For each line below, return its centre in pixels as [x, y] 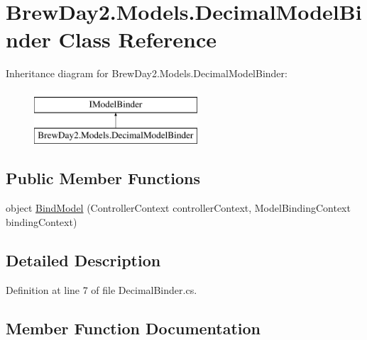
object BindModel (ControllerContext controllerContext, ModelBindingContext [178, 208]
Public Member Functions [103, 178]
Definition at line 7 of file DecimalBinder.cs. [102, 289]
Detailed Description [83, 260]
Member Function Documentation [133, 328]
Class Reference [138, 39]
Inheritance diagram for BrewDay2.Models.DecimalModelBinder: [147, 73]
